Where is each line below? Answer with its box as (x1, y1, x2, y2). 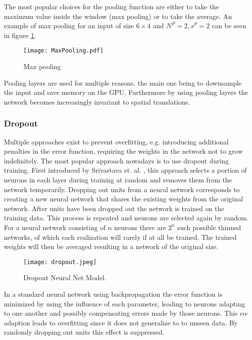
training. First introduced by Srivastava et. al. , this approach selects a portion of (4, 165, 247, 175)
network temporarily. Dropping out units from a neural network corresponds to (4, 184, 240, 194)
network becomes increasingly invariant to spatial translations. (4, 96, 190, 107)
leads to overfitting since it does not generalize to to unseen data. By (32, 317, 238, 327)
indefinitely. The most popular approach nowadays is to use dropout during (4, 155, 229, 165)
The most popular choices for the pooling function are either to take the (4, 1, 219, 11)
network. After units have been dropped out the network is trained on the (4, 203, 224, 213)
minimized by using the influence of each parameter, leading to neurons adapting (4, 298, 245, 308)
